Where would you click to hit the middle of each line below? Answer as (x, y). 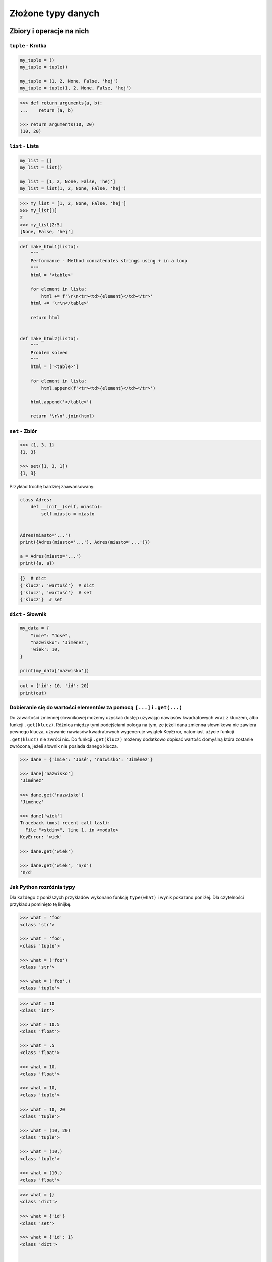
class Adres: (36, 499)
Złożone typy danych (54, 13)
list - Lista (24, 146)
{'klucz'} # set (41, 600)
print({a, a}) (37, 563)
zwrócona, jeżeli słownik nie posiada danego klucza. (64, 746)
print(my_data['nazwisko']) (54, 671)
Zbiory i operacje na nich (49, 31)
